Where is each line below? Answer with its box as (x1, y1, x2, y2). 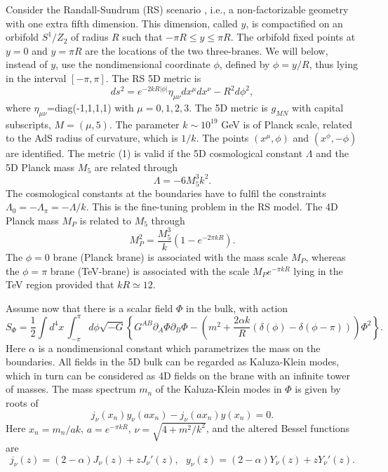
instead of (6, 57, 48, 72)
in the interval (6, 70, 67, 85)
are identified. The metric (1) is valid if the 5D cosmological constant (6, 146, 303, 161)
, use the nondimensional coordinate (55, 57, 210, 72)
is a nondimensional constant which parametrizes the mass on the (38, 340, 321, 355)
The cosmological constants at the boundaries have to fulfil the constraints (6, 185, 326, 200)
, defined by (219, 57, 270, 72)
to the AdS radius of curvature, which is (6, 130, 178, 145)
